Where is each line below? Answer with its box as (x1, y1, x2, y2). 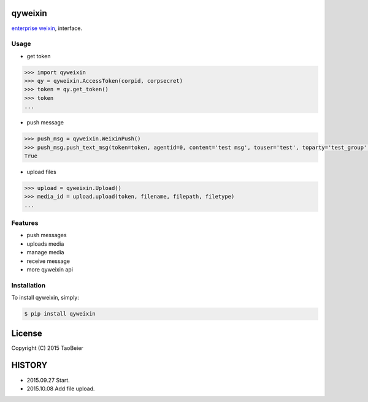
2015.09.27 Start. (26, 376, 70, 384)
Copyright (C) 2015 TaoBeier (11, 344, 84, 352)
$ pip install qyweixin (24, 310, 96, 317)
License (11, 328, 42, 338)
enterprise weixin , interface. (11, 25, 83, 32)
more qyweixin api (26, 266, 74, 273)
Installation (11, 281, 46, 289)
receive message (26, 257, 71, 265)
